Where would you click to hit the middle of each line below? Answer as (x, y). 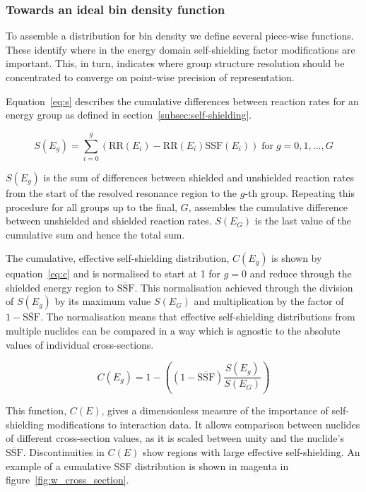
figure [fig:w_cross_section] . (67, 480)
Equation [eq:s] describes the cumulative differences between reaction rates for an (182, 101)
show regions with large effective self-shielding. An (251, 451)
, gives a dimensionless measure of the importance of (215, 410)
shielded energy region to (60, 287)
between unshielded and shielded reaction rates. (109, 221)
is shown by (297, 258)
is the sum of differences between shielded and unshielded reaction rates (199, 177)
